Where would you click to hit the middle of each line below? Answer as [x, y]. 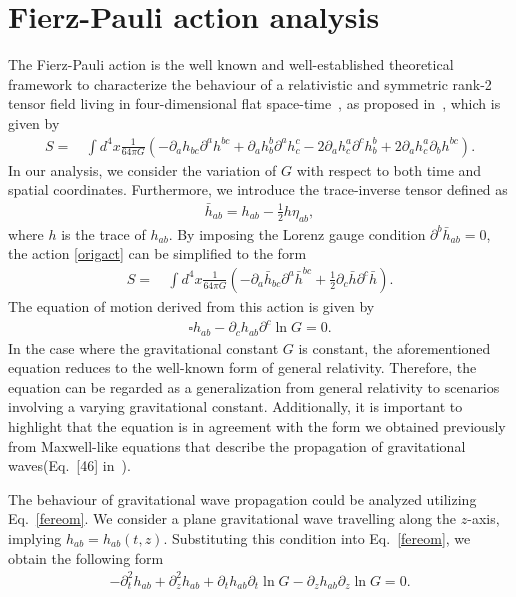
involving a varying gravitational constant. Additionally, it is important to [235, 406]
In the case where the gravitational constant [143, 347]
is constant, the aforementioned [394, 347]
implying [35, 537]
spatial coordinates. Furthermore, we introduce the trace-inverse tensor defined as [258, 189]
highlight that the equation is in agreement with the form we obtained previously [257, 425]
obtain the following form [86, 557]
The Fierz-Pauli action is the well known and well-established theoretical [231, 64]
